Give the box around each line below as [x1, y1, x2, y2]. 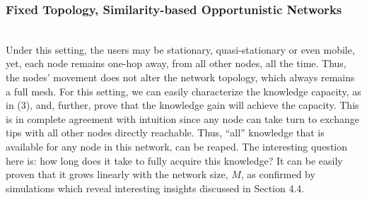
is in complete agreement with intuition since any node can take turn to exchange [6, 111, 359, 126]
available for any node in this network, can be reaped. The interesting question [6, 139, 348, 153]
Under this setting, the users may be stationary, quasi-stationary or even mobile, [6, 42, 355, 57]
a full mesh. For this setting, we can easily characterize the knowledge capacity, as [6, 83, 361, 98]
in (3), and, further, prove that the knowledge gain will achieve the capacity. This [6, 98, 359, 112]
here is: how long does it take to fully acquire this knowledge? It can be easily [6, 153, 343, 167]
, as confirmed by [240, 167, 315, 182]
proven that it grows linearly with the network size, [6, 167, 228, 182]
